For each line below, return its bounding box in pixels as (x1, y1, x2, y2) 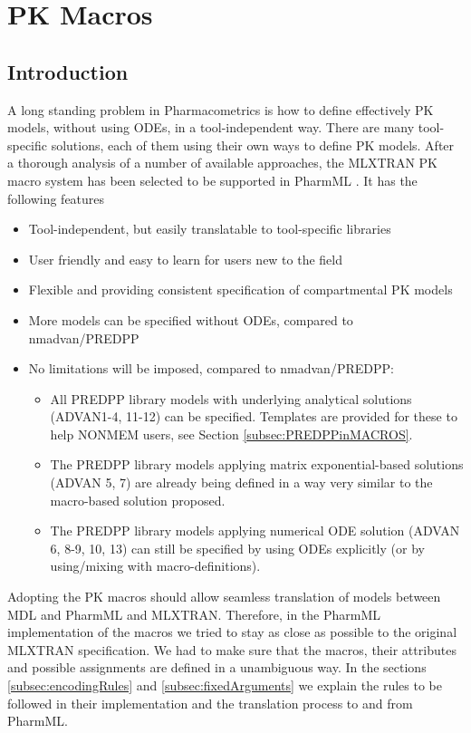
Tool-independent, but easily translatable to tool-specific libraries (28, 219, 391, 238)
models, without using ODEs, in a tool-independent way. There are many (7, 118, 415, 137)
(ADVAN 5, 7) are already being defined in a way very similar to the (50, 473, 433, 492)
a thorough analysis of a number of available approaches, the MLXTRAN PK (7, 153, 438, 172)
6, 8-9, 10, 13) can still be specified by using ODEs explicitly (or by (50, 538, 425, 557)
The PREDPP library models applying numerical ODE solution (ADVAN (50, 521, 460, 540)
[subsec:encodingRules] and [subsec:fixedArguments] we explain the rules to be (7, 676, 442, 695)
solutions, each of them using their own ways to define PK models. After (51, 135, 455, 154)
